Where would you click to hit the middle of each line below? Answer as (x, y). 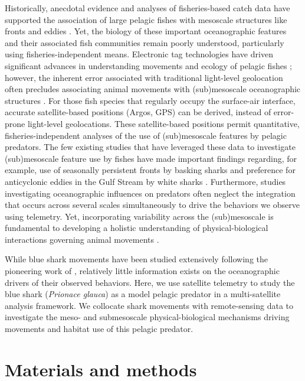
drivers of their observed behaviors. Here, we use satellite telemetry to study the (150, 282)
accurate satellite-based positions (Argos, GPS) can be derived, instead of (138, 112)
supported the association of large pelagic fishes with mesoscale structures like (146, 19)
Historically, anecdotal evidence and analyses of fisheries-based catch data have (147, 8)
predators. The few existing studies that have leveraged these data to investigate (150, 147)
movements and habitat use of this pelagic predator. (99, 329)
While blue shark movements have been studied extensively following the (136, 259)
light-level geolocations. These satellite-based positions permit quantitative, (163, 123)
